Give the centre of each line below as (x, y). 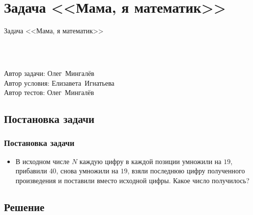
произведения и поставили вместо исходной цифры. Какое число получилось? (132, 180)
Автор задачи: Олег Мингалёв (49, 73)
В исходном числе (42, 161)
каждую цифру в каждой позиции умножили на (150, 161)
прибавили (31, 171)
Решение (24, 206)
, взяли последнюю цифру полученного (186, 171)
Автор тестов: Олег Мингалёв (49, 92)
